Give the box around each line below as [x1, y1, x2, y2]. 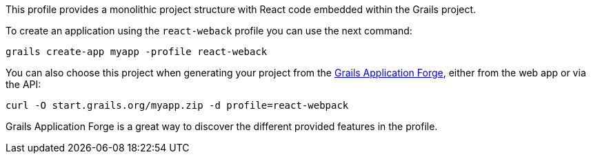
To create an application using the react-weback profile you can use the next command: [6, 25, 412, 36]
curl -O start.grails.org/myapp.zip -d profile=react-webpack [6, 100, 349, 111]
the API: [6, 78, 41, 90]
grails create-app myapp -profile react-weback [6, 46, 268, 57]
